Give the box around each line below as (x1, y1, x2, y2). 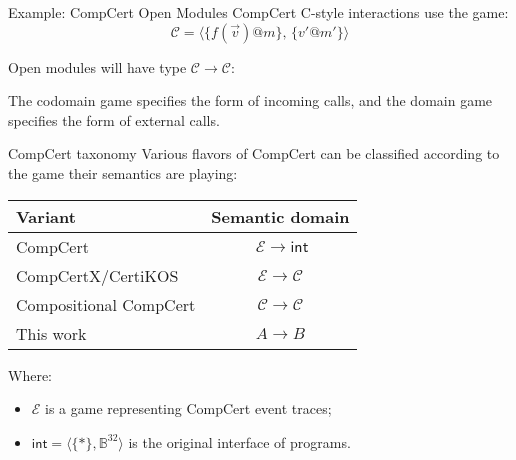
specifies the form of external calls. (8, 109, 220, 130)
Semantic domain (211, 204, 350, 228)
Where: (8, 364, 52, 385)
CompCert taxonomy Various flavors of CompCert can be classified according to (8, 143, 500, 164)
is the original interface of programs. (128, 431, 351, 452)
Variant (16, 204, 76, 228)
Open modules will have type (8, 56, 187, 77)
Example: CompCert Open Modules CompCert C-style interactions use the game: (8, 2, 509, 22)
